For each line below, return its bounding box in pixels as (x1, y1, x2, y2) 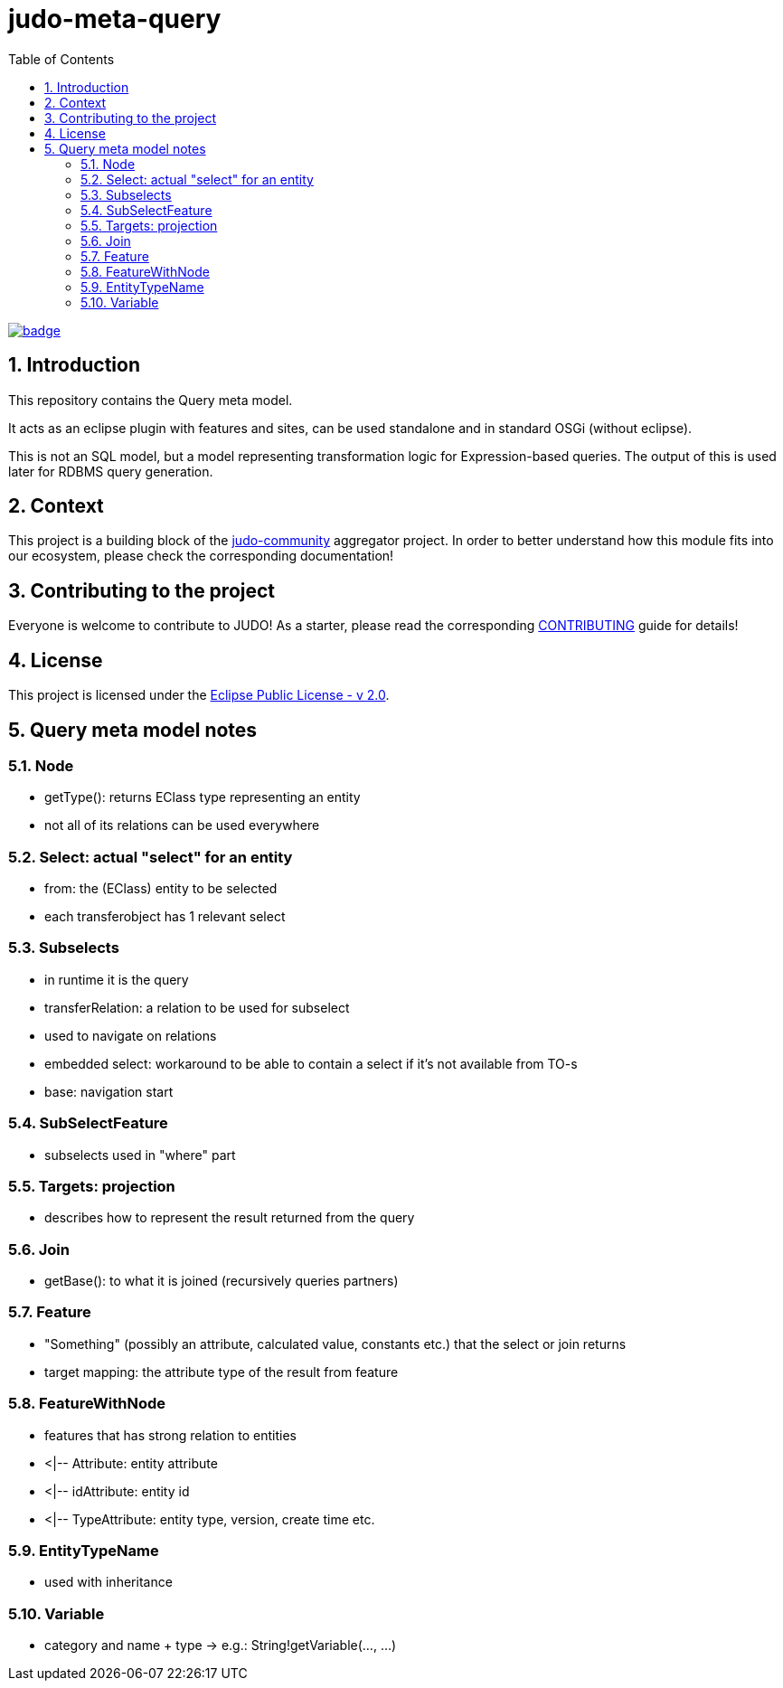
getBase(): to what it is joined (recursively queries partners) (44, 1273, 399, 1289)
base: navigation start (44, 1083, 174, 1099)
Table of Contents (8, 51, 115, 67)
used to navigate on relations (44, 1027, 217, 1043)
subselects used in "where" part (44, 1146, 236, 1163)
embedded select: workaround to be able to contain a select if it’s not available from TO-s (44, 1055, 578, 1071)
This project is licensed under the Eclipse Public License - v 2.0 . (8, 687, 390, 703)
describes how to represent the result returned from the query (44, 1210, 415, 1226)
